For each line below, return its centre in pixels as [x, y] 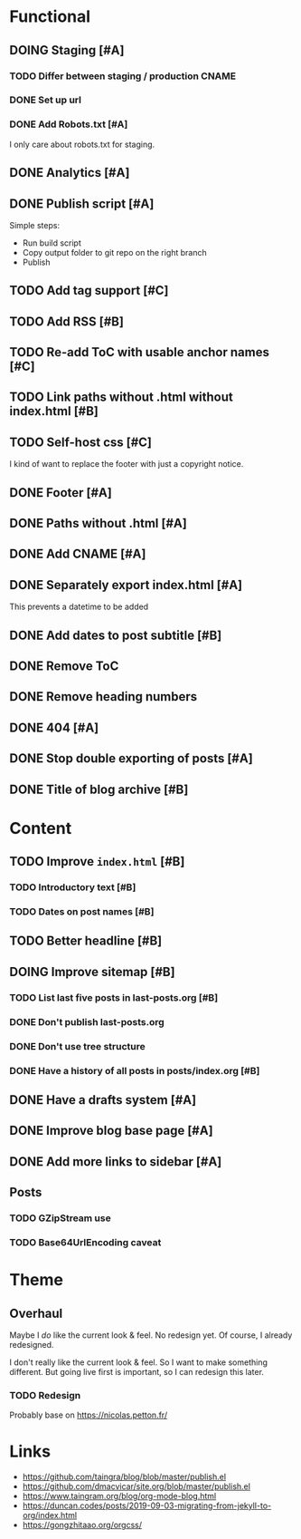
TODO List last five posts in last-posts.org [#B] [114, 997]
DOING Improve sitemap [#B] [92, 972]
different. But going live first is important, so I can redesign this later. [137, 1371]
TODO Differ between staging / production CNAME [123, 76]
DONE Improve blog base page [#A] [112, 1131]
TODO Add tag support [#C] [89, 290]
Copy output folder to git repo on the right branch [115, 252]
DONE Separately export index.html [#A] [126, 585]
